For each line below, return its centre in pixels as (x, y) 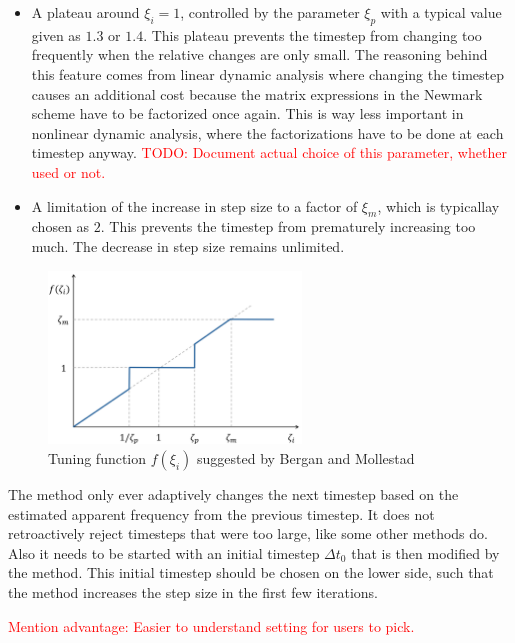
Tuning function (97, 458)
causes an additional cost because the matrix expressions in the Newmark (257, 93)
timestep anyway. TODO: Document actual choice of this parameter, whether (269, 152)
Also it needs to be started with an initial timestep (164, 552)
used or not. (68, 171)
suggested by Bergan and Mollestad (306, 458)
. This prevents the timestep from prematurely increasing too (288, 226)
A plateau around (85, 12)
